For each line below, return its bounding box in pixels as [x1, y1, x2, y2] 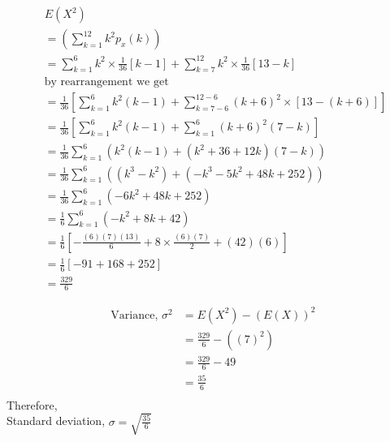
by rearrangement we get [44, 76, 169, 88]
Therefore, [6, 396, 58, 413]
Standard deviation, [6, 412, 106, 429]
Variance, [110, 309, 158, 321]
